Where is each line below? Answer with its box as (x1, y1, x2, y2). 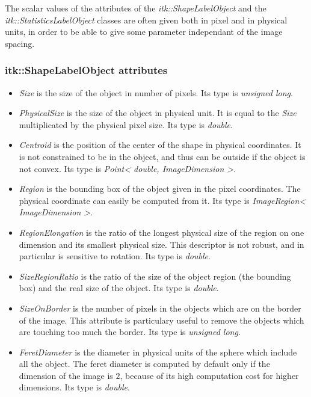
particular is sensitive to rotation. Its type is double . (19, 250, 211, 262)
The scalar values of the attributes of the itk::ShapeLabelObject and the (5, 2, 266, 14)
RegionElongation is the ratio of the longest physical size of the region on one (19, 226, 304, 238)
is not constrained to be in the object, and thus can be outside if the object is (19, 150, 306, 162)
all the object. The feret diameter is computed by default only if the (19, 357, 270, 370)
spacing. (5, 37, 35, 49)
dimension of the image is (19, 369, 113, 381)
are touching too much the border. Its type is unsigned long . (19, 325, 241, 338)
